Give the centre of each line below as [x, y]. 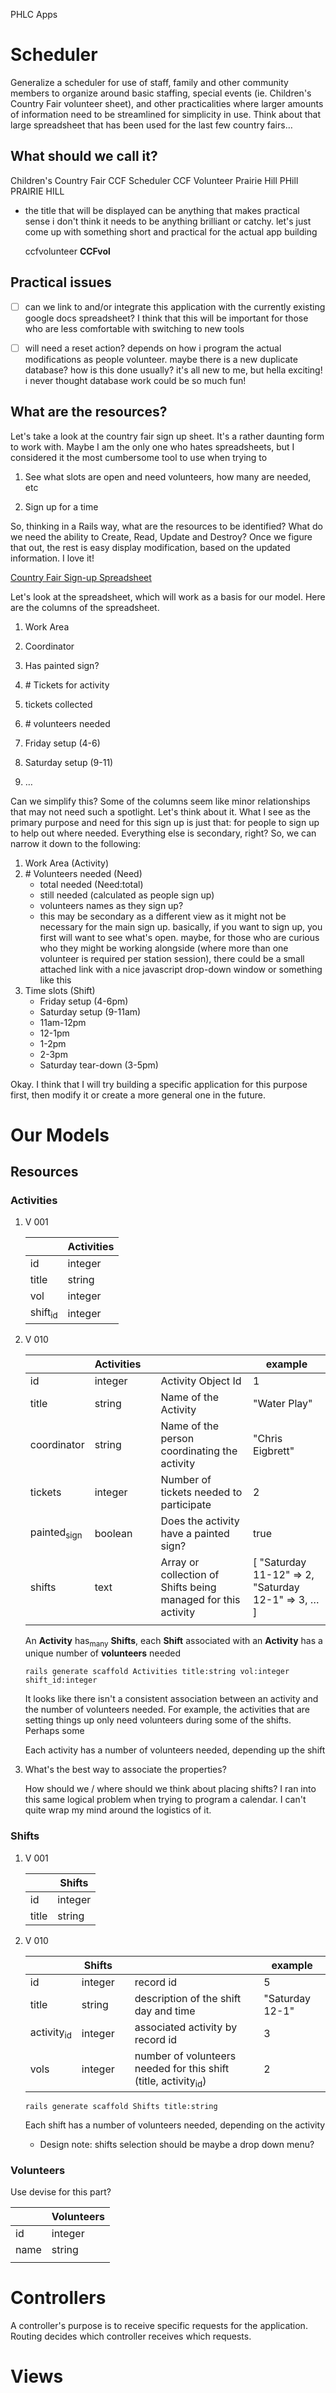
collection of [190, 1574]
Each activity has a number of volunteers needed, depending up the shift [175, 1750]
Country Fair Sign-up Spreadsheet [81, 577]
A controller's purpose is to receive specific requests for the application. [159, 2326]
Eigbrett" [274, 1451]
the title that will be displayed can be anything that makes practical [162, 210]
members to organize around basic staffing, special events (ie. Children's [161, 93]
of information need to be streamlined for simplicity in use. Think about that [165, 114]
